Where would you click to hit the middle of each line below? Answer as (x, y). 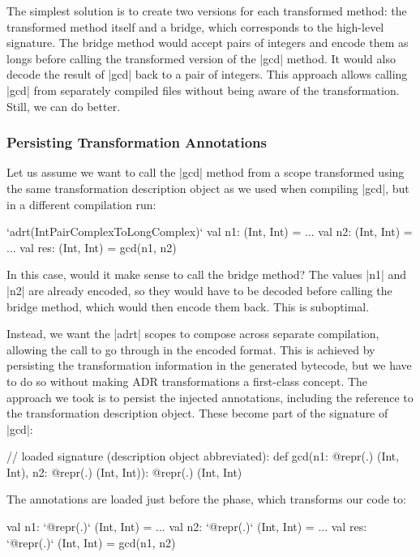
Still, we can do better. (64, 106)
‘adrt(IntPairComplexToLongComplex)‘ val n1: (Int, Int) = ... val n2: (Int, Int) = (210, 231)
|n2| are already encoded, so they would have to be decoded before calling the (199, 290)
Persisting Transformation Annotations (137, 142)
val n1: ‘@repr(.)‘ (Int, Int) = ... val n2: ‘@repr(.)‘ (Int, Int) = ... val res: (187, 527)
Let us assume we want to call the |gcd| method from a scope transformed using (206, 172)
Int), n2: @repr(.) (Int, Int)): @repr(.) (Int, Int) (124, 471)
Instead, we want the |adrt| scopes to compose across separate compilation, (193, 334)
